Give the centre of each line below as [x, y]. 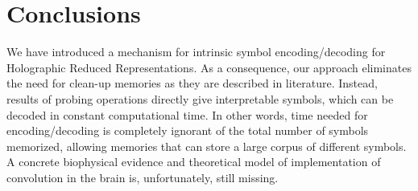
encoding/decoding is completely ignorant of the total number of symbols [188, 130]
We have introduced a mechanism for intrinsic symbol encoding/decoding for [196, 52]
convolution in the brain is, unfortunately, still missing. [143, 177]
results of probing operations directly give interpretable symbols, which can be [200, 98]
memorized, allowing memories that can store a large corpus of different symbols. [207, 146]
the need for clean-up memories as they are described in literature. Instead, [192, 83]
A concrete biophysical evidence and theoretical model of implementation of [194, 162]
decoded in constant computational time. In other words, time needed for [187, 114]
